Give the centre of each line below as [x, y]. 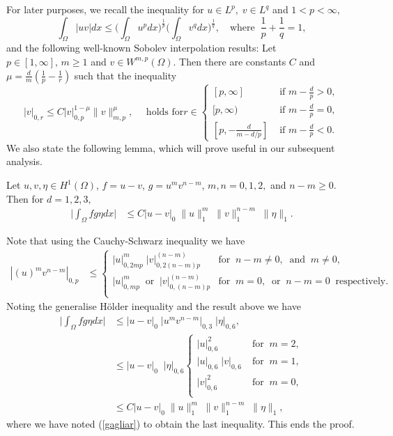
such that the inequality [125, 75]
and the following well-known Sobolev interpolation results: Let [141, 48]
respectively [361, 282]
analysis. [24, 161]
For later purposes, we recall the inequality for [105, 9]
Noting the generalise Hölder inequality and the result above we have [154, 306]
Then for [25, 198]
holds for [165, 112]
